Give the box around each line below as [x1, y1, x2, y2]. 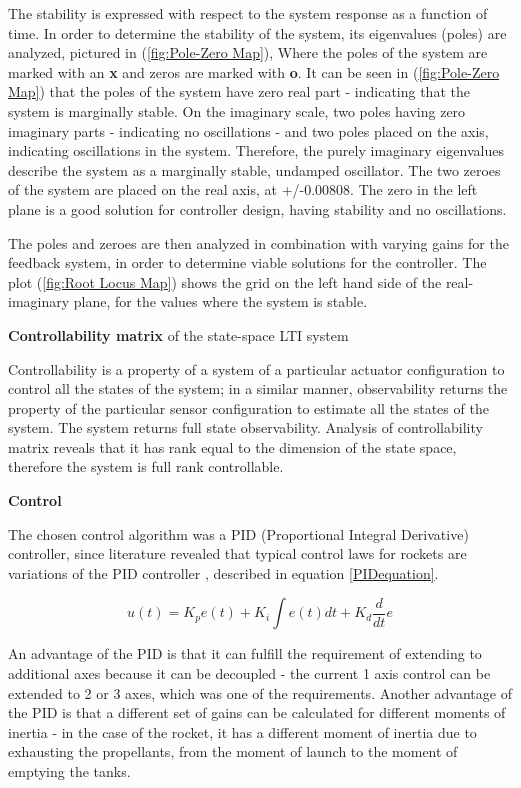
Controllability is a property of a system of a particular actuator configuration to [8, 358, 505, 379]
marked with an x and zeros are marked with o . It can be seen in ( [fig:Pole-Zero [8, 61, 500, 82]
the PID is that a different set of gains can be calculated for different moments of [8, 702, 506, 723]
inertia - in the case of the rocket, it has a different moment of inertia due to [8, 721, 477, 742]
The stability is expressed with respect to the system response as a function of [8, 3, 488, 23]
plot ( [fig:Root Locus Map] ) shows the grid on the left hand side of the [8, 271, 442, 292]
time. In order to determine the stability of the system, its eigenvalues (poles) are [8, 22, 507, 43]
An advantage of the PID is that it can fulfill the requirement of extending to [8, 643, 482, 664]
